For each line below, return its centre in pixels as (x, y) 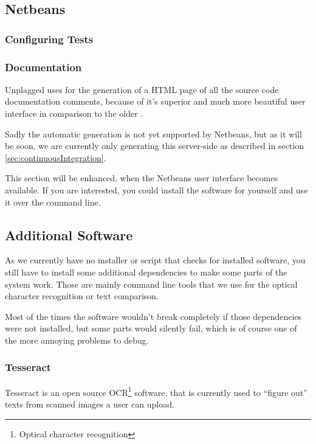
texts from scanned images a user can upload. (90, 404)
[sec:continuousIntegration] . (56, 157)
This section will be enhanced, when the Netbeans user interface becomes (142, 178)
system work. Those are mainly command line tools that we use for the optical (151, 284)
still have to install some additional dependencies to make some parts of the (146, 272)
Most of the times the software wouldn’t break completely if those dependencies (153, 316)
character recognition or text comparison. (82, 296)
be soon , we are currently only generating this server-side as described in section (154, 146)
